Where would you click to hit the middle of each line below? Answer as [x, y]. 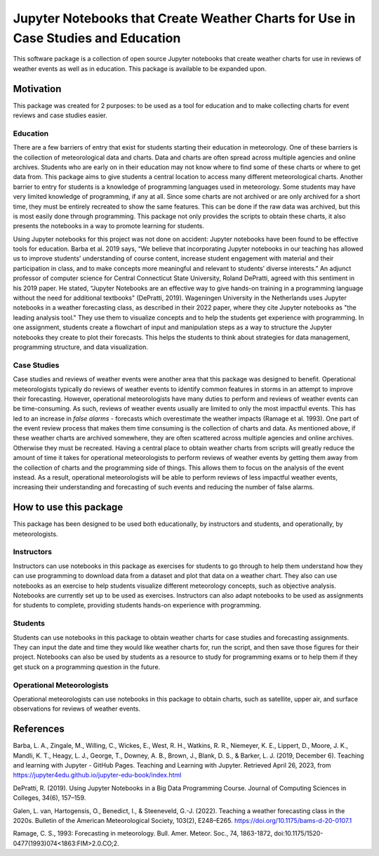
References [39, 729]
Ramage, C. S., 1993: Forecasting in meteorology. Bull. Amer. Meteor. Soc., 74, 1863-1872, [143, 834]
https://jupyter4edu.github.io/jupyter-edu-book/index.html [97, 775]
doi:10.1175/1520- [299, 834]
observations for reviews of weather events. [77, 709]
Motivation [37, 89]
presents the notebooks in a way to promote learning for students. [109, 226]
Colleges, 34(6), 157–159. [49, 798]
